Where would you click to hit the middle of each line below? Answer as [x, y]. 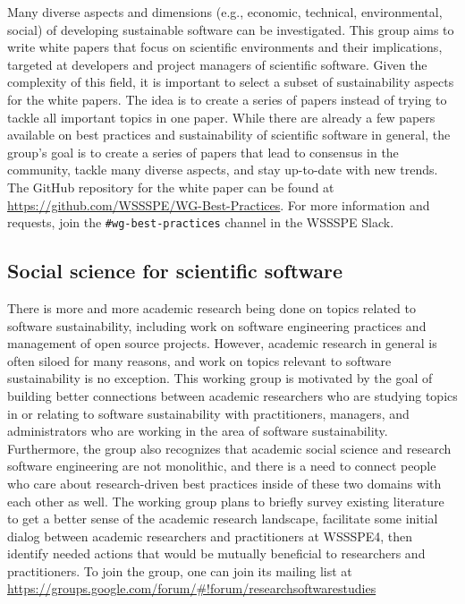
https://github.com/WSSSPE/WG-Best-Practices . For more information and [219, 204]
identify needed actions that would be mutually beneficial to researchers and [216, 553]
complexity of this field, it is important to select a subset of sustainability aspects [231, 82]
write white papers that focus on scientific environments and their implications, [225, 47]
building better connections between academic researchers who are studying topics [232, 395]
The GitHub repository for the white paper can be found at [171, 187]
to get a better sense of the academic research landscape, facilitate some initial [223, 519]
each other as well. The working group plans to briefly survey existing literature [226, 501]
